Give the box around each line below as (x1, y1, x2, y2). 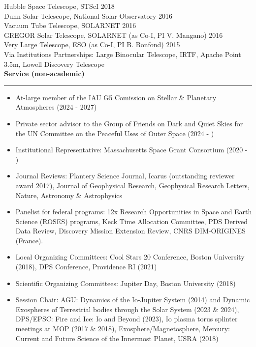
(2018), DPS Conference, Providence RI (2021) (15, 261, 157, 272)
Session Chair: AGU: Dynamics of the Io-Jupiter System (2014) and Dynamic (15, 294, 250, 305)
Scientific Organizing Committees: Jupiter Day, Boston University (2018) (15, 278, 236, 288)
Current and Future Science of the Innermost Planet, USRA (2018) (15, 333, 219, 343)
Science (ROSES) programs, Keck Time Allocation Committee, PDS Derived (15, 216, 248, 226)
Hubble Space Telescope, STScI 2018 (4, 1, 115, 11)
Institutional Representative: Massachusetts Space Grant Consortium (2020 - (15, 145, 248, 155)
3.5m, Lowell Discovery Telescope (4, 58, 104, 69)
